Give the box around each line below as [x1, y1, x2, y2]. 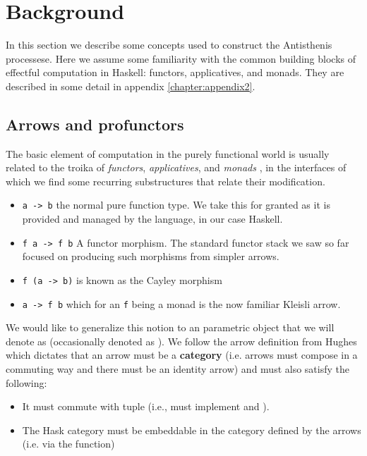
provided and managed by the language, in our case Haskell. [22, 211, 283, 226]
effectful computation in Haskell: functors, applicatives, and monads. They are [6, 65, 344, 80]
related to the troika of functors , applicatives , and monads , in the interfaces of [6, 160, 347, 175]
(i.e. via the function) [22, 436, 115, 451]
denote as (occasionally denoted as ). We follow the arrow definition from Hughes [6, 333, 357, 348]
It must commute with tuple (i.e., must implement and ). [22, 399, 270, 414]
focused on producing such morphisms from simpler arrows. [22, 249, 279, 264]
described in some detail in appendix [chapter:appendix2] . [6, 78, 255, 93]
